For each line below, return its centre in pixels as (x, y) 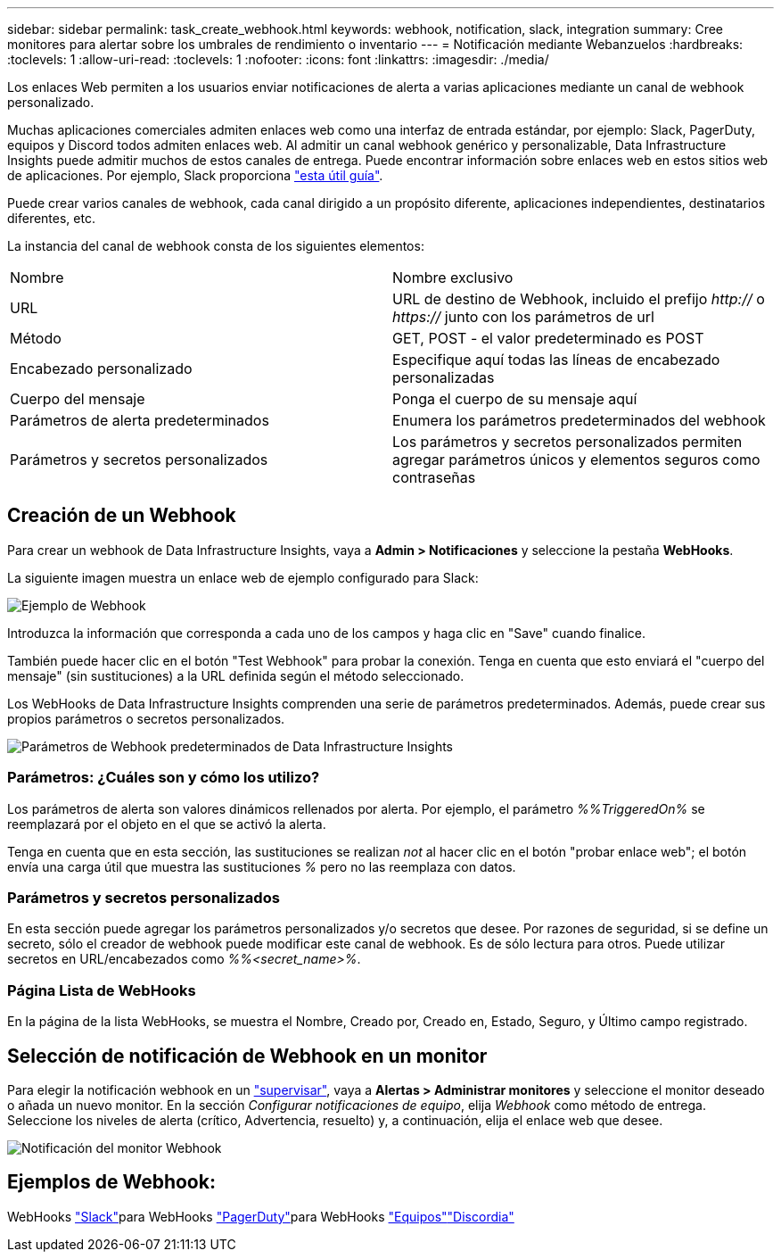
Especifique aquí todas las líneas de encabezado (556, 360)
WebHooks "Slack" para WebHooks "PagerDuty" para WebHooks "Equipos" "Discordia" (261, 1216)
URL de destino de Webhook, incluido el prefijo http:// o (579, 299)
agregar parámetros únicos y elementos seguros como (576, 460)
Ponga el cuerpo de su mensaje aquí (515, 399)
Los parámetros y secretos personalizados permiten (567, 442)
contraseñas (434, 477)
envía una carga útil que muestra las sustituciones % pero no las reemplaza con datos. (262, 866)
